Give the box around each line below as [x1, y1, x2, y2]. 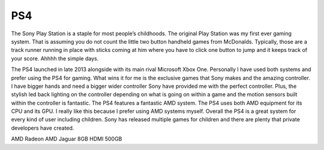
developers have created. [11, 124, 74, 131]
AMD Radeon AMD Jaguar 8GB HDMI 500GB [11, 135, 122, 143]
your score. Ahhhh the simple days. [11, 54, 99, 62]
